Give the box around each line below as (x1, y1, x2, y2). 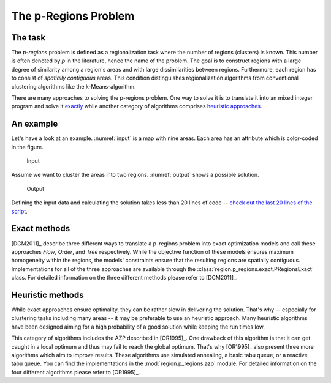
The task (11, 32, 46, 43)
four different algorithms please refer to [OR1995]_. (11, 368, 140, 376)
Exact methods (11, 223, 70, 234)
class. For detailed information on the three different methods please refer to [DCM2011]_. (11, 274, 238, 281)
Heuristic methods (11, 289, 84, 300)
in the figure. (11, 143, 44, 151)
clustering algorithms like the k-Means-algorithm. (11, 83, 136, 90)
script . (11, 207, 28, 215)
